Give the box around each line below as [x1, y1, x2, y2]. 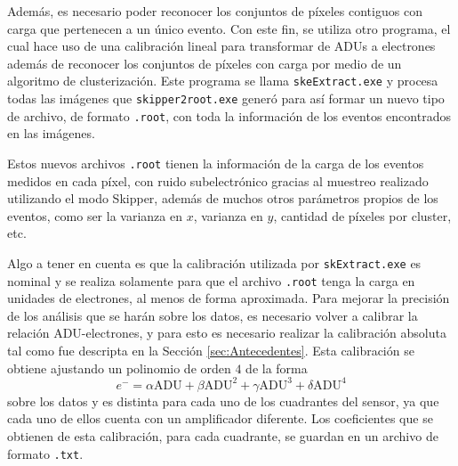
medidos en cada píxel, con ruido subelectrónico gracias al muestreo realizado [7, 171, 429, 190]
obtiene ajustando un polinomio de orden [7, 358, 231, 377]
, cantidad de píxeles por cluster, [273, 206, 452, 225]
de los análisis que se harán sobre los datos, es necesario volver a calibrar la [7, 306, 418, 324]
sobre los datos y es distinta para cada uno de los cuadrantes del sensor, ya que [7, 391, 439, 410]
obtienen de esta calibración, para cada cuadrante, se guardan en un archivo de [7, 426, 438, 445]
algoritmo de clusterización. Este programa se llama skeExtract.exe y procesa [7, 71, 438, 90]
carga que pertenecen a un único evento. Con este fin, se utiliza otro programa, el [7, 19, 451, 37]
